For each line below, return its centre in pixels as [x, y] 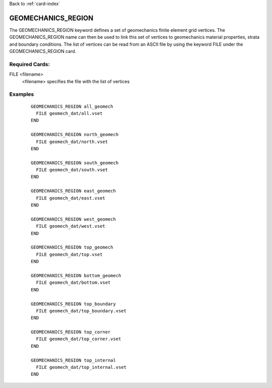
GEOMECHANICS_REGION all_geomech [72, 106]
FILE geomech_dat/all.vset [69, 113]
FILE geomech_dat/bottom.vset [73, 283]
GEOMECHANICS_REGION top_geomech [72, 247]
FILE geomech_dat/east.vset [71, 198]
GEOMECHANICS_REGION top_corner [71, 332]
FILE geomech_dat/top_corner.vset [79, 339]
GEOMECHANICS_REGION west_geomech [73, 219]
